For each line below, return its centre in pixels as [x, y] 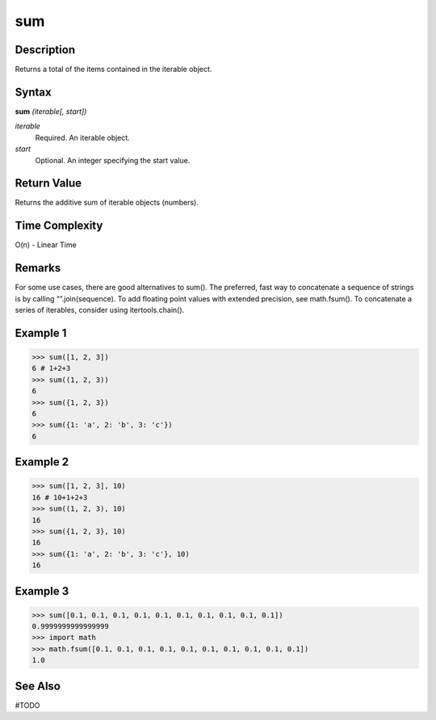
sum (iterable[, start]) [51, 111]
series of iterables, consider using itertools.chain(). [100, 310]
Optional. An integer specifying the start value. [113, 160]
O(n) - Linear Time [46, 245]
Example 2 [42, 462]
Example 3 [42, 591]
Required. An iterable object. [83, 137]
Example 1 [41, 333]
